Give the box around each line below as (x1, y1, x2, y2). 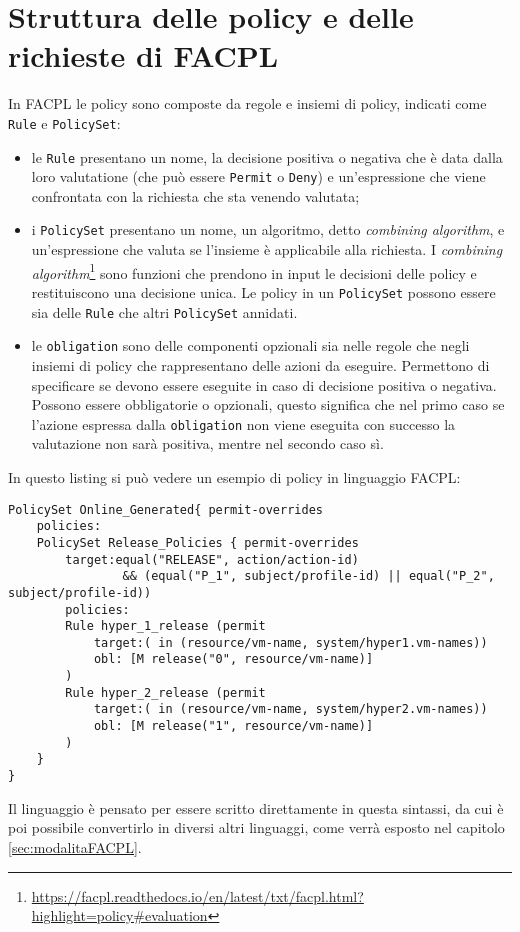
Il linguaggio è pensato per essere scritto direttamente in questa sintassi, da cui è (8, 797, 504, 818)
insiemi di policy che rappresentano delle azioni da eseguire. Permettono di (31, 354, 490, 375)
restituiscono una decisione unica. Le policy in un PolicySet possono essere (31, 281, 496, 302)
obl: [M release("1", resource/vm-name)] (93, 719, 374, 734)
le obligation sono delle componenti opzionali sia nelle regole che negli (31, 335, 470, 356)
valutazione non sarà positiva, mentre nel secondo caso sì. (31, 433, 384, 454)
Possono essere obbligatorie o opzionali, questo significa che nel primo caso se (31, 394, 505, 415)
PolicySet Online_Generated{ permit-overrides (8, 502, 323, 517)
